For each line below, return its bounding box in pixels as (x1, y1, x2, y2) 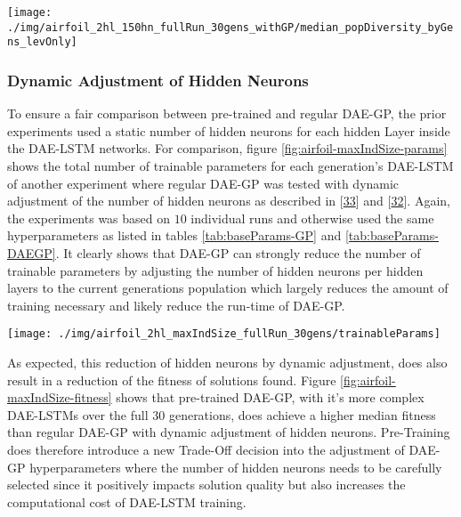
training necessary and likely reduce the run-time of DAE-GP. (7, 295, 345, 314)
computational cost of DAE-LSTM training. (7, 492, 247, 511)
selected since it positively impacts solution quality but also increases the (7, 475, 406, 494)
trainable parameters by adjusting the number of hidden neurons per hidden (7, 261, 424, 279)
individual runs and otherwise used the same (190, 208, 434, 227)
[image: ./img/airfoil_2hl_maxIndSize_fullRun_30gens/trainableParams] (7, 327, 441, 341)
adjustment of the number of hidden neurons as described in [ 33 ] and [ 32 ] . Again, (7, 191, 450, 210)
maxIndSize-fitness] (7, 388, 112, 407)
